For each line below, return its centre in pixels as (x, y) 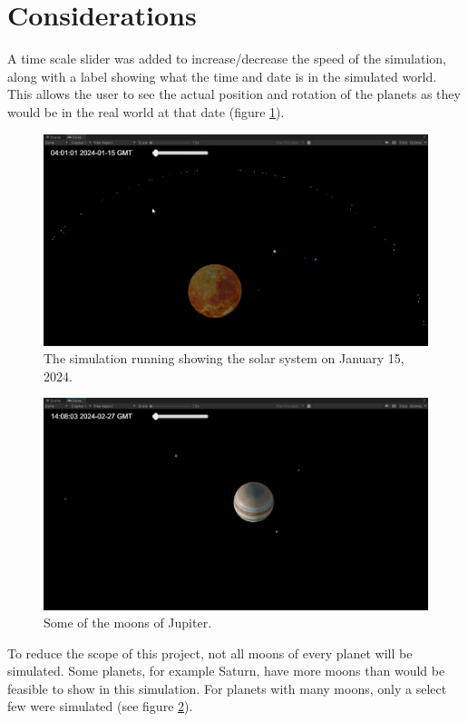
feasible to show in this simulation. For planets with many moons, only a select (227, 688)
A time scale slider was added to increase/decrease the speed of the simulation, (227, 59)
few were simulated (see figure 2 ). (100, 706)
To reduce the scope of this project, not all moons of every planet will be (210, 653)
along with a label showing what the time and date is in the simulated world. (222, 76)
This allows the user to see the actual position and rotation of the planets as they (234, 94)
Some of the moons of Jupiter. (128, 623)
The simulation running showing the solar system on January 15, (224, 358)
